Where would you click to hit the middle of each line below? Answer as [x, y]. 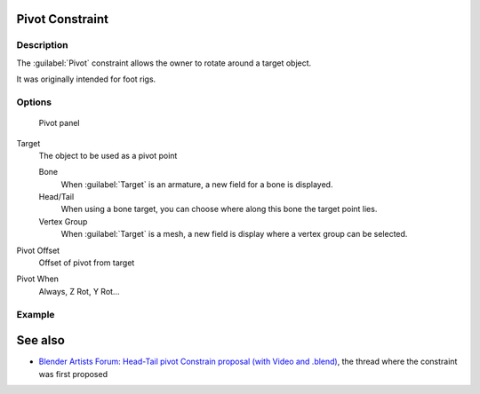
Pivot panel [59, 123]
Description [42, 45]
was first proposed [73, 374]
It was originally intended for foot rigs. [86, 79]
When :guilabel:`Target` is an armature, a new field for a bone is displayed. [197, 184]
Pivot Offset [38, 250]
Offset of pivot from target [87, 263]
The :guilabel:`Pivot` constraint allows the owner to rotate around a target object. [164, 63]
